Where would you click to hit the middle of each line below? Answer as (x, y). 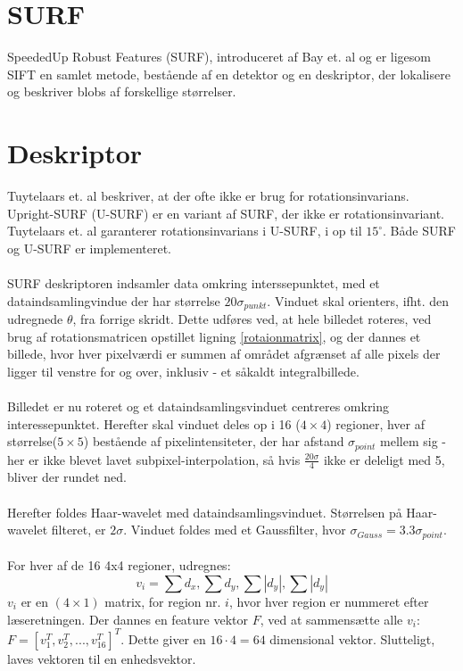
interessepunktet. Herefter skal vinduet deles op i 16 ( (154, 423)
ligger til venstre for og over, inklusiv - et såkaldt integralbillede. (183, 371)
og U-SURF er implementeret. (90, 248)
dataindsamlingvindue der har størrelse (114, 300)
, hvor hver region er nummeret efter (329, 601)
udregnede (35, 319)
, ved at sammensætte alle (331, 619)
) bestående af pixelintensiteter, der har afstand (214, 441)
